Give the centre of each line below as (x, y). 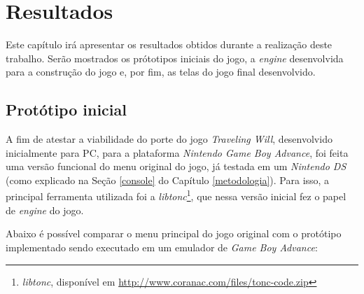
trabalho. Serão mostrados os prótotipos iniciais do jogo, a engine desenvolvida (175, 58)
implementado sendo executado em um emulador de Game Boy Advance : (162, 247)
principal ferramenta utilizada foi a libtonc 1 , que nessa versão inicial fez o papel (176, 195)
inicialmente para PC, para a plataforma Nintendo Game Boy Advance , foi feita (177, 152)
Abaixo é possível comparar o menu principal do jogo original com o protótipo (174, 233)
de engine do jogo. (45, 210)
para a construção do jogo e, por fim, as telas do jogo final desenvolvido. (161, 72)
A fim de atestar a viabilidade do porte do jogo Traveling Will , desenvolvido (169, 139)
